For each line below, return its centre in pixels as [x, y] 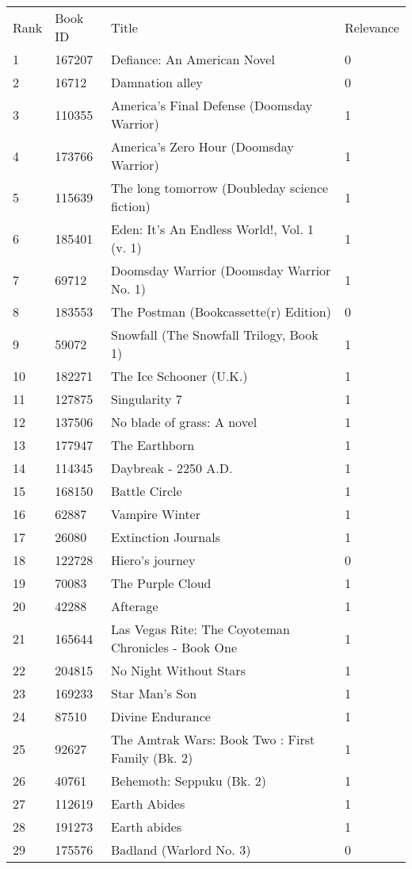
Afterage [135, 606]
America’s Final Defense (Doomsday [212, 105]
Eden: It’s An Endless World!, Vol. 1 [212, 229]
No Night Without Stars [178, 670]
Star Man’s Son [154, 693]
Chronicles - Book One [174, 647]
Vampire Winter [156, 514]
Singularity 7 [147, 399]
